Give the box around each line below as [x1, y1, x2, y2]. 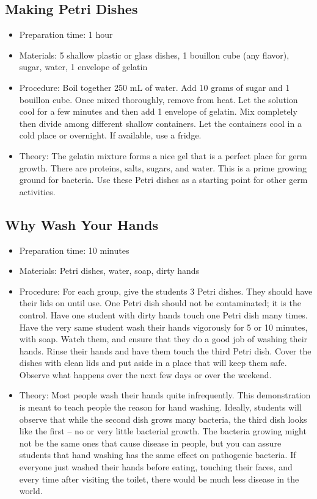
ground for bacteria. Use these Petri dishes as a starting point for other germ [19, 173, 308, 186]
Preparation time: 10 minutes [19, 243, 129, 256]
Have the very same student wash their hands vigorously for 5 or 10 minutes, [19, 320, 308, 333]
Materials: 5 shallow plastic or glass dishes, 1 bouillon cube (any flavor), [19, 48, 290, 61]
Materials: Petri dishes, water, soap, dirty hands [19, 264, 200, 277]
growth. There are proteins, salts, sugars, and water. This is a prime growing [19, 161, 307, 174]
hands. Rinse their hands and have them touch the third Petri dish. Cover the [19, 344, 312, 357]
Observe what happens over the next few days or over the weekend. [19, 368, 272, 381]
